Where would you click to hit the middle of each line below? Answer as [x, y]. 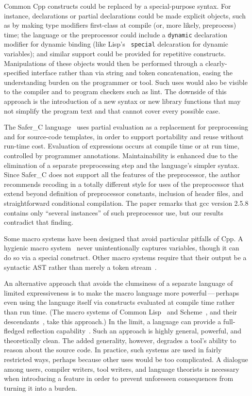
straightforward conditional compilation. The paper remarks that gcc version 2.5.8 [126, 203]
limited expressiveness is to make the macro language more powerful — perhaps [122, 292]
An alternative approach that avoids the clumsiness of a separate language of [118, 283]
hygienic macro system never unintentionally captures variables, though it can [122, 248]
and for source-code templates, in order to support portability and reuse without [124, 136]
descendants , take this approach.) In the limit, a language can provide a [113, 321]
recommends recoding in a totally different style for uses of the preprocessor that [124, 184]
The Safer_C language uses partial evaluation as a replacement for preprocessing [126, 127]
